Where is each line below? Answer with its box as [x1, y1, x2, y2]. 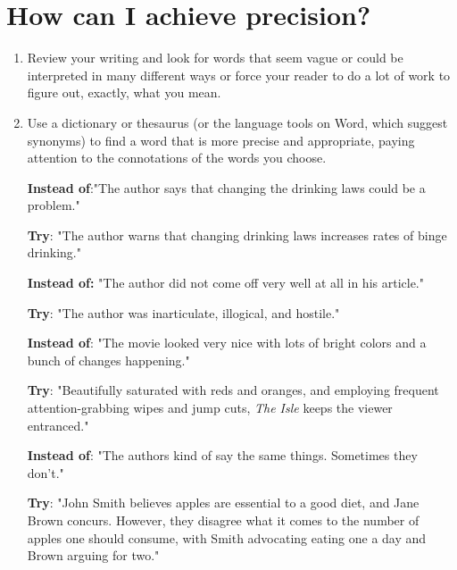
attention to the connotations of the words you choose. [27, 148, 327, 167]
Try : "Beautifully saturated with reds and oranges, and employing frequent [27, 381, 439, 399]
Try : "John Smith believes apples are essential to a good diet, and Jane [27, 493, 420, 512]
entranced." [27, 415, 89, 434]
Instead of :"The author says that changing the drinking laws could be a [27, 178, 426, 197]
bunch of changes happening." [27, 350, 190, 369]
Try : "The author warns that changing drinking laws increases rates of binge [27, 225, 447, 244]
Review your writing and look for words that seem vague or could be [27, 48, 403, 67]
